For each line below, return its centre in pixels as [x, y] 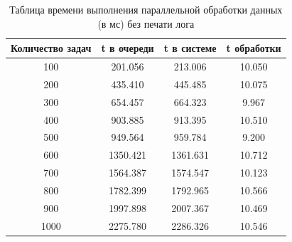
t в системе [190, 48]
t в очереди [128, 48]
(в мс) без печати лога [146, 23]
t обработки [254, 48]
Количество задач [51, 48]
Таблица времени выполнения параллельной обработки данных [146, 9]
